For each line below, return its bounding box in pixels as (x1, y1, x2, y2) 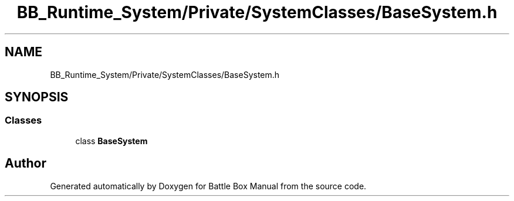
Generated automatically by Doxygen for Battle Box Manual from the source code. (50, 180, 367, 191)
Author (5, 156, 46, 171)
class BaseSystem (75, 135, 148, 146)
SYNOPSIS (5, 90, 69, 105)
